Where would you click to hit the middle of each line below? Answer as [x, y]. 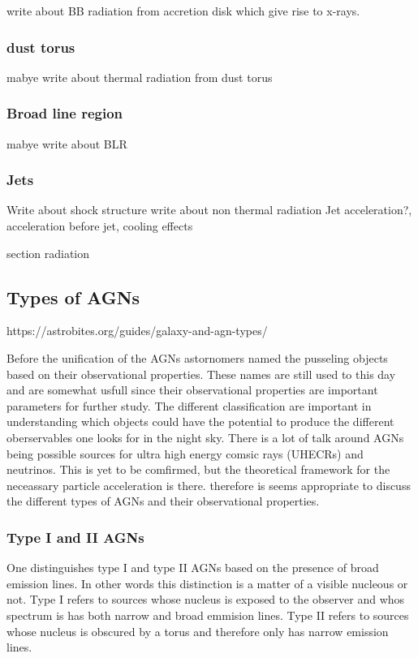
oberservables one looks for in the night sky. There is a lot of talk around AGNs [205, 437]
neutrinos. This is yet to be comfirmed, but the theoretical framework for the [198, 469]
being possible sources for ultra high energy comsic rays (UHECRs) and [185, 453]
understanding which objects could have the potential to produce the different [200, 421]
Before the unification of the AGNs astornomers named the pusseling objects [197, 358]
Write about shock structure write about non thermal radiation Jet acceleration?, [209, 210]
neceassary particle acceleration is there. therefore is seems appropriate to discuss [209, 485]
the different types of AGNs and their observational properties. [163, 501]
